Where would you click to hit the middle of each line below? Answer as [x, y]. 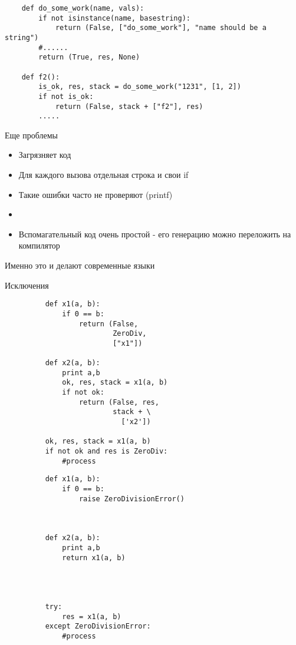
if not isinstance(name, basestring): [114, 18]
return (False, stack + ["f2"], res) [129, 106]
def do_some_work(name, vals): [83, 8]
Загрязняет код [45, 155]
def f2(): [41, 77]
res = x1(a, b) [92, 616]
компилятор [39, 245]
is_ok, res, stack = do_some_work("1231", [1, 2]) [140, 87]
